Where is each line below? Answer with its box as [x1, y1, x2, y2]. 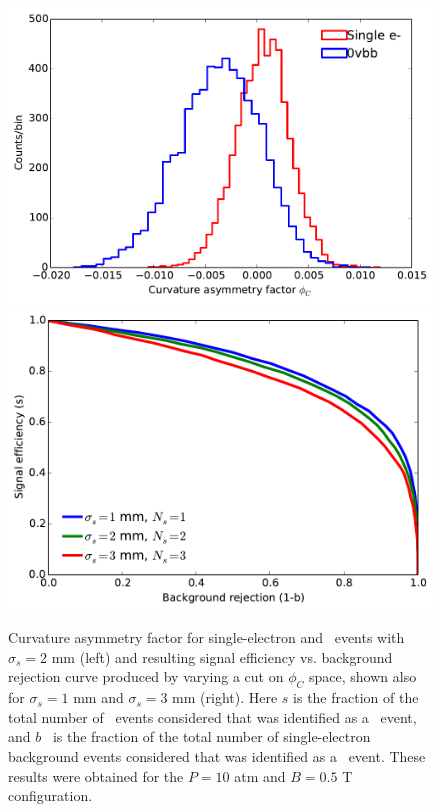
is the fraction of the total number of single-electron [52, 726, 371, 747]
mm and [73, 687, 124, 708]
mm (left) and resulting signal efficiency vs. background [51, 646, 393, 667]
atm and [234, 765, 286, 786]
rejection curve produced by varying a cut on [8, 666, 284, 687]
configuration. [8, 785, 93, 806]
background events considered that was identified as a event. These [8, 746, 426, 767]
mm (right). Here [172, 687, 278, 708]
